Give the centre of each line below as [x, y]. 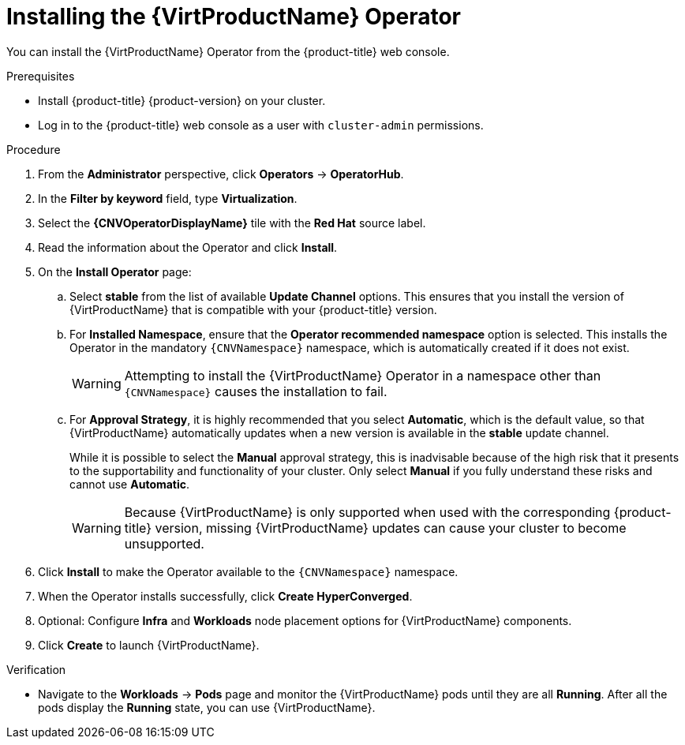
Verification [36, 669]
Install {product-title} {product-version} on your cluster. [182, 100]
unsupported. [164, 543]
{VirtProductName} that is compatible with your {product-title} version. [253, 309]
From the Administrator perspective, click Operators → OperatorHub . [221, 174]
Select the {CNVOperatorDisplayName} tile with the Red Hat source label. [232, 223]
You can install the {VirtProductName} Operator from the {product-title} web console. [228, 51]
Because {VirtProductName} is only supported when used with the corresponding [367, 512]
